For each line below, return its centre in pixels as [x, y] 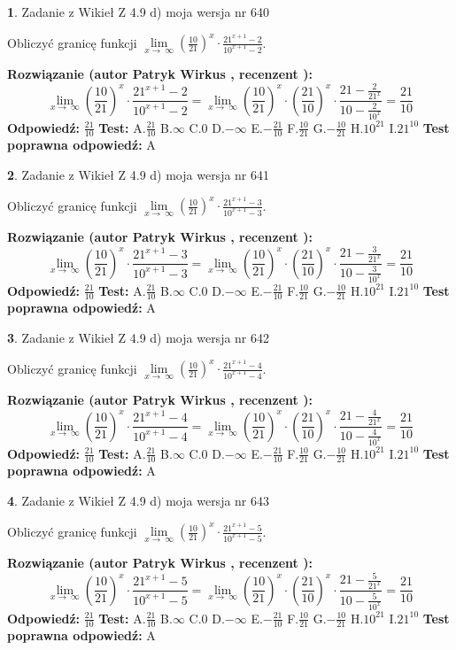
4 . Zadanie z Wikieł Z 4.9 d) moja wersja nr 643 [139, 500]
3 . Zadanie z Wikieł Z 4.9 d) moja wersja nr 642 [139, 337]
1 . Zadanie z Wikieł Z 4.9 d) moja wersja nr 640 [139, 12]
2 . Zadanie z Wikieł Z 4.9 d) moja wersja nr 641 [139, 174]
